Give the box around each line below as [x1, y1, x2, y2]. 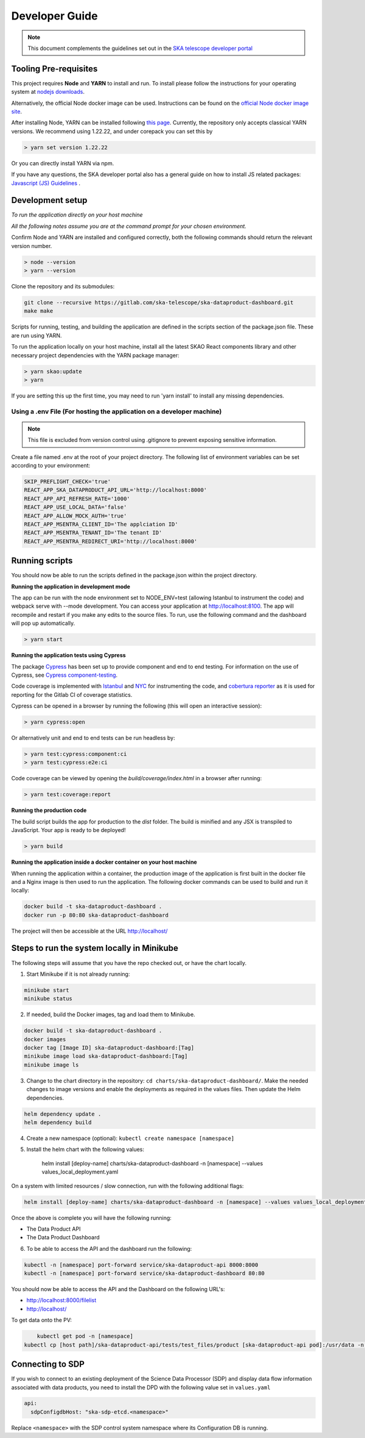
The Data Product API [26, 1225, 81, 1233]
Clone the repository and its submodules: [11, 282, 115, 290]
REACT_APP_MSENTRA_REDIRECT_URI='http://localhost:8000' [24, 538, 198, 545]
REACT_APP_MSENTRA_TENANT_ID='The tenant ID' [24, 529, 162, 536]
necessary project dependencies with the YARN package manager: [11, 351, 179, 359]
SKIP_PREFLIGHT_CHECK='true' [24, 478, 111, 485]
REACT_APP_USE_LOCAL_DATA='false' [24, 504, 127, 511]
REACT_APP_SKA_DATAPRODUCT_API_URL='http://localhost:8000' [24, 486, 207, 494]
